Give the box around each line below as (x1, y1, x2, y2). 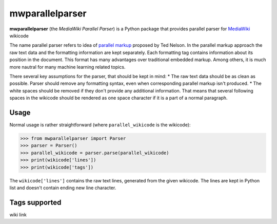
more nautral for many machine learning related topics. (9, 64, 126, 70)
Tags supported (9, 198, 62, 207)
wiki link (9, 211, 27, 218)
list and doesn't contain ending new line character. (9, 184, 116, 191)
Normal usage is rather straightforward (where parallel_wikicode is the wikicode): (9, 121, 191, 128)
